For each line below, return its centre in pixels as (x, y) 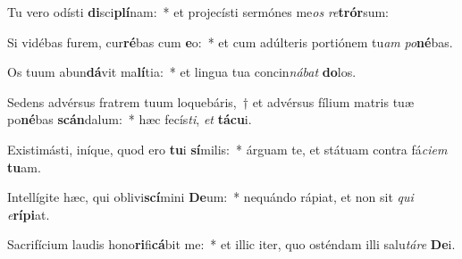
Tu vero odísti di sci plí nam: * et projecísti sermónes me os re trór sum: (198, 12)
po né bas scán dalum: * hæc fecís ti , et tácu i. (130, 119)
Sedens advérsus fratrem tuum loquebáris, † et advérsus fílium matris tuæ (210, 101)
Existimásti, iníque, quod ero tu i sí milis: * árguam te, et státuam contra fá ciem (227, 149)
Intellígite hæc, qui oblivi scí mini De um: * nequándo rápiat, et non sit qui (210, 197)
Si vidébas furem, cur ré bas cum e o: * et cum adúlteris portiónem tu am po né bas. (230, 42)
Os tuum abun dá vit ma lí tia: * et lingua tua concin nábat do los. (182, 72)
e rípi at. (29, 214)
